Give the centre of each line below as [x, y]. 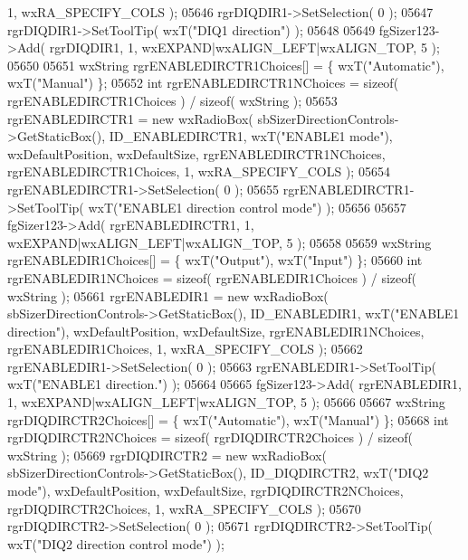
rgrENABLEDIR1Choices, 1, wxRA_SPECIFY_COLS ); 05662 [185, 349]
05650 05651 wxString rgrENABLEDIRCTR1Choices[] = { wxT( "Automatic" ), [226, 65]
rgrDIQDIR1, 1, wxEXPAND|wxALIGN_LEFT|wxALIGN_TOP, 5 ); [244, 47]
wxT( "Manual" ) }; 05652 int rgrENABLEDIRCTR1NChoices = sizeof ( [203, 83]
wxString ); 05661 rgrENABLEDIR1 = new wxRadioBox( [168, 295]
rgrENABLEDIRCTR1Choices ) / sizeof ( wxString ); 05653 [172, 100]
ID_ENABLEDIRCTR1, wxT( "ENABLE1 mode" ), [251, 136]
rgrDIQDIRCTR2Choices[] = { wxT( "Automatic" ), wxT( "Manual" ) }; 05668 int [228, 419]
